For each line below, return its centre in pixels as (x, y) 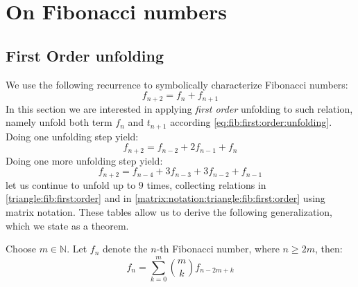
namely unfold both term (59, 122)
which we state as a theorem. (67, 225)
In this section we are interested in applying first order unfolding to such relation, (179, 108)
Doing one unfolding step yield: (72, 136)
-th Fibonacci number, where (218, 249)
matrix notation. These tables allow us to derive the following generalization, (169, 211)
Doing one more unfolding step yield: (84, 160)
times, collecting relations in (206, 184)
